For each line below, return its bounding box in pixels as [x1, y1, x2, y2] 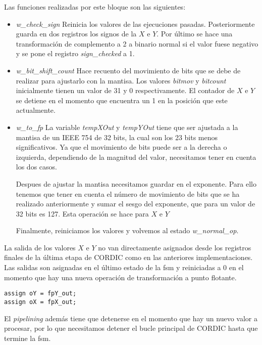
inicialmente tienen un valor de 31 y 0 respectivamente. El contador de [16, 85, 235, 96]
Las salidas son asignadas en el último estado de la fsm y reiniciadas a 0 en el [4, 262, 244, 273]
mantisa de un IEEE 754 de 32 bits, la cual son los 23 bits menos [16, 132, 218, 142]
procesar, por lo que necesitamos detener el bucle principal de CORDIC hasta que [4, 323, 258, 333]
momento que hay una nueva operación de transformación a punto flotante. [4, 272, 237, 282]
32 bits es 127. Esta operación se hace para [16, 208, 149, 219]
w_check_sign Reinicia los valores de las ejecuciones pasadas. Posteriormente [16, 18, 255, 29]
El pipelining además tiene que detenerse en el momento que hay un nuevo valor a [4, 313, 258, 323]
